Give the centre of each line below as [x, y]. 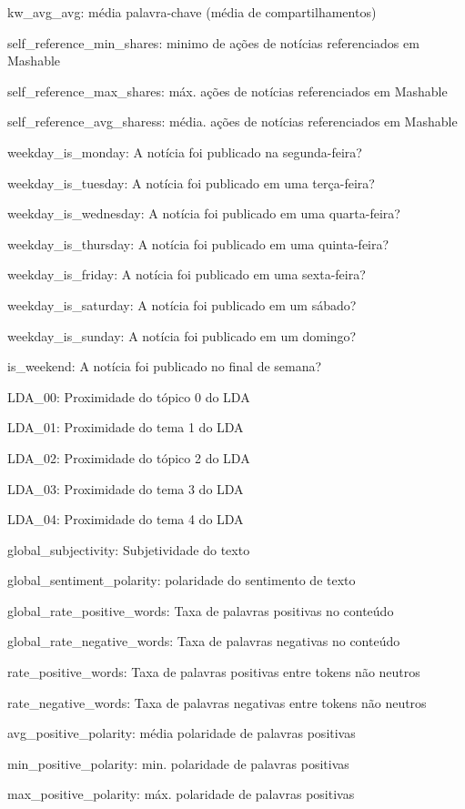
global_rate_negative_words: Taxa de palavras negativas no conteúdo [204, 641]
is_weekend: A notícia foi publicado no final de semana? [165, 366]
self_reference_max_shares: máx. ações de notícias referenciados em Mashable [227, 91]
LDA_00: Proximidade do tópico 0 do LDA [129, 396]
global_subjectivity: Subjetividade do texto [129, 549]
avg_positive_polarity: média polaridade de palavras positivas [182, 733]
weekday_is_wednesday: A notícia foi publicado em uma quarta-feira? [204, 213]
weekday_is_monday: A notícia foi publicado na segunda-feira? [185, 152]
